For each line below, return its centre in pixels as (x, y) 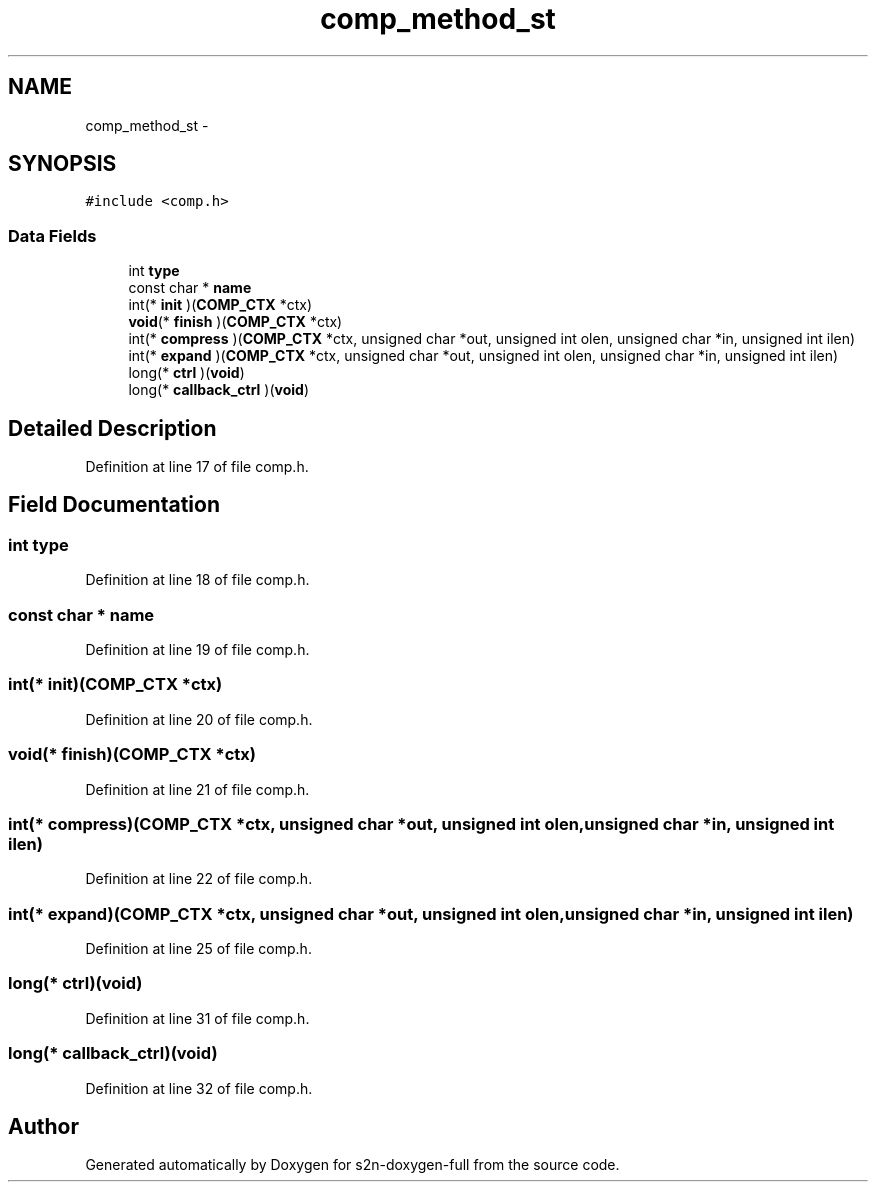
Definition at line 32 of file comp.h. (199, 1088)
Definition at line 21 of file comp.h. (197, 789)
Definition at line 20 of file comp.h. (199, 719)
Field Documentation (114, 505)
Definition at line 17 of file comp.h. (197, 467)
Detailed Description (112, 428)
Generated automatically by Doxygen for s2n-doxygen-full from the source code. (352, 1165)
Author (43, 1126)
